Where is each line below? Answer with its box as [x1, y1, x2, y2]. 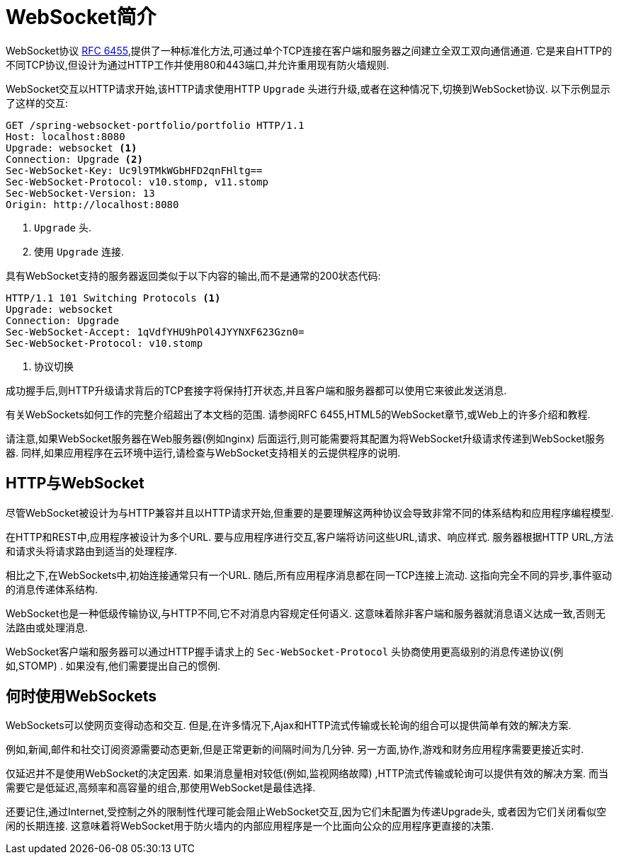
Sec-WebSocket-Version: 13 [6, 187, 155, 199]
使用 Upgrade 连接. [34, 245, 124, 258]
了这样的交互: [6, 96, 69, 109]
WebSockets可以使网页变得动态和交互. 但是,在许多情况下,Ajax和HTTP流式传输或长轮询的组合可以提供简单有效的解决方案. [6, 719, 572, 732]
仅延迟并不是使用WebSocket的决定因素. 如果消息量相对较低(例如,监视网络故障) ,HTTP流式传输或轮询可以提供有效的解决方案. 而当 [6, 767, 608, 780]
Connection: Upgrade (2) [6, 153, 143, 165]
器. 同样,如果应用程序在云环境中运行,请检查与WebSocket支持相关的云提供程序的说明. [6, 446, 401, 459]
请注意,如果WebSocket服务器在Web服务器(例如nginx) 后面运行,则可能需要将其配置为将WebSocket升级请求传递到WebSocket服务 [6, 432, 606, 445]
